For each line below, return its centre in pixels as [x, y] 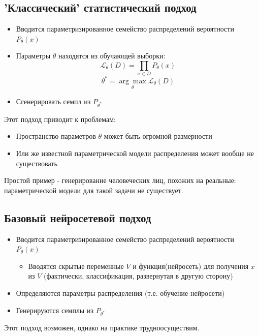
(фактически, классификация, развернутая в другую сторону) [138, 276]
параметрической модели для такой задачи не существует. [94, 190]
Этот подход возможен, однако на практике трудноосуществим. [102, 328]
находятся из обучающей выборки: [112, 56]
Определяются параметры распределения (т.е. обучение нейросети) [120, 293]
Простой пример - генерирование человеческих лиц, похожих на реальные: [120, 180]
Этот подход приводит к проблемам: [60, 119]
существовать [37, 163]
